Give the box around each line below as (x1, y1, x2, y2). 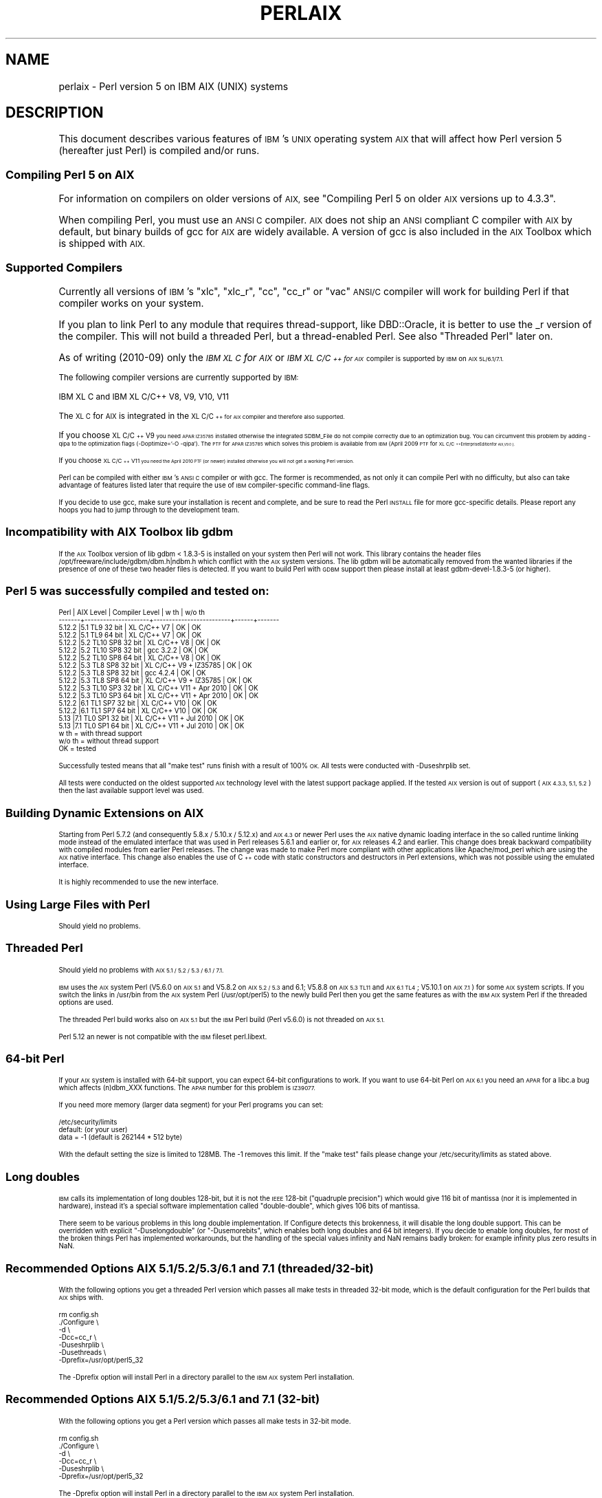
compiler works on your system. (58, 296, 204, 309)
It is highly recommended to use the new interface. (58, 878, 219, 887)
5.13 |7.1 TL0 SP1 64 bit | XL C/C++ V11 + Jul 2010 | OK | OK (58, 722, 245, 730)
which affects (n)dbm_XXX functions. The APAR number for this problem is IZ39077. (58, 1084, 315, 1092)
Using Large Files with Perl (5, 897, 150, 911)
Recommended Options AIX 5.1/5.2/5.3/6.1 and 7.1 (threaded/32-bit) (5, 1261, 374, 1275)
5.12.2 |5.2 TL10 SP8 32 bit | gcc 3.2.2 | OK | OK (58, 647, 208, 655)
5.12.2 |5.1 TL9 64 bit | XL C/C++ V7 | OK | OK (58, 631, 202, 640)
